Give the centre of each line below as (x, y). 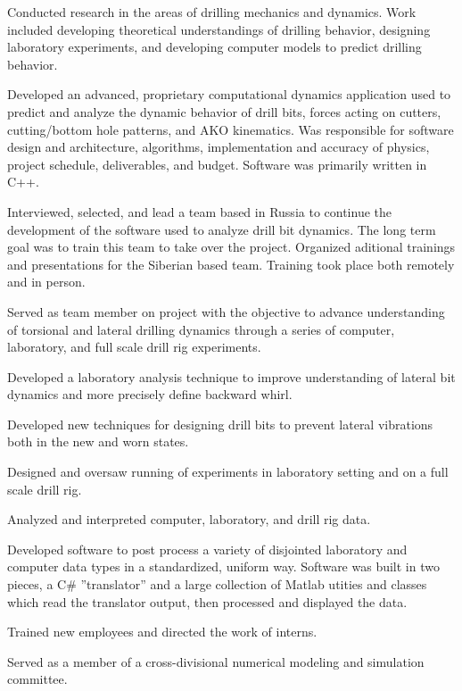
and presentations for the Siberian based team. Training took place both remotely (231, 264)
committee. (37, 679)
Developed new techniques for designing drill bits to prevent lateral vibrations (220, 424)
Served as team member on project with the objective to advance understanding (226, 311)
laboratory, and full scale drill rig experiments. (134, 347)
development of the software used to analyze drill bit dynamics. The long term (222, 229)
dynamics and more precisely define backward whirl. (150, 394)
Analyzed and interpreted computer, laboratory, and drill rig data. (189, 519)
